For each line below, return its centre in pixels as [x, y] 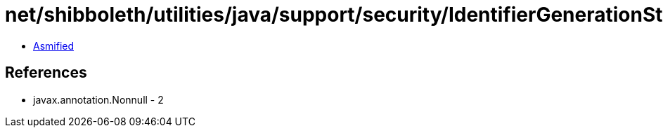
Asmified [54, 45]
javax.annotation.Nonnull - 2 [98, 99]
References [46, 73]
